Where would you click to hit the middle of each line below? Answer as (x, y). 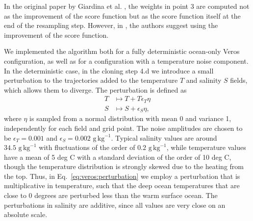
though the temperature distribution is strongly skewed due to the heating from (124, 166)
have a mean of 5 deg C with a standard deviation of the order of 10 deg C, (118, 157)
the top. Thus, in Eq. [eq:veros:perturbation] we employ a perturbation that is (122, 176)
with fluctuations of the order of (87, 147)
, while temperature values (206, 147)
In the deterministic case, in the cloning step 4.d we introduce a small (109, 70)
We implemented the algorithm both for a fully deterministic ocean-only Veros (122, 51)
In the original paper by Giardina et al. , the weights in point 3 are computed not (127, 6)
